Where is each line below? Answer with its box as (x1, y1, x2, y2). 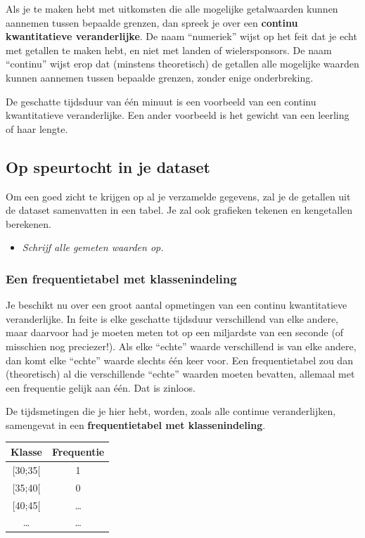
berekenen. (6, 216, 51, 231)
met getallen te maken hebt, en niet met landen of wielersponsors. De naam (6, 42, 332, 57)
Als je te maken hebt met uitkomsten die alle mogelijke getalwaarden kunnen (6, 1, 338, 15)
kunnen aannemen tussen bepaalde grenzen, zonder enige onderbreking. (6, 70, 314, 84)
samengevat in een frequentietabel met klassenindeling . (6, 417, 266, 432)
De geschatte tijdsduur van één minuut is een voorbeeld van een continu (6, 94, 316, 108)
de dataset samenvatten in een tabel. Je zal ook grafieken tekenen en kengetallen (6, 203, 353, 217)
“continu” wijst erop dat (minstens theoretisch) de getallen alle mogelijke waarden (6, 56, 359, 71)
